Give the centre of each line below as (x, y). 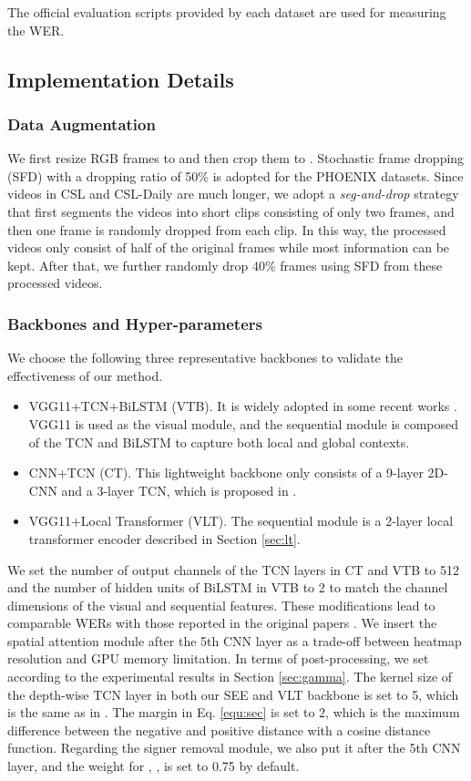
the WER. (36, 30)
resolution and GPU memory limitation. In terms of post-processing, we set (218, 658)
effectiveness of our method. (85, 375)
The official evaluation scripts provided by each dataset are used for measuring (227, 12)
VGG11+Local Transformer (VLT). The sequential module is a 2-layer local (241, 521)
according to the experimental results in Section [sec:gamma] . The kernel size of (230, 677)
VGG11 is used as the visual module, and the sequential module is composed (244, 423)
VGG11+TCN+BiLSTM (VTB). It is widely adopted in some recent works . (243, 406)
